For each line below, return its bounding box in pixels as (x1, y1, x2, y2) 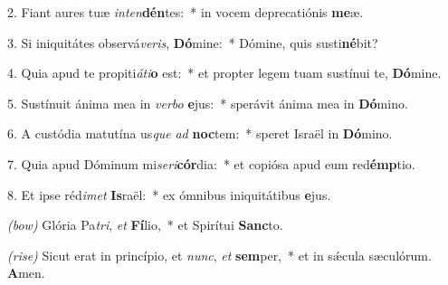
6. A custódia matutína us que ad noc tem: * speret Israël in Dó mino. (7, 124, 393, 143)
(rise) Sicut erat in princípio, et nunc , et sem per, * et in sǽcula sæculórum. (7, 245, 432, 264)
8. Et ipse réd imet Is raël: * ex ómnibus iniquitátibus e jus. (7, 185, 331, 204)
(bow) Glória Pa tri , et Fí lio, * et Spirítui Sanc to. (7, 215, 283, 234)
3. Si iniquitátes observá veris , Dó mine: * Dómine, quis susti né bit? (7, 33, 378, 52)
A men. (7, 263, 45, 282)
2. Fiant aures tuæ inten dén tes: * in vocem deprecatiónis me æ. (7, 3, 364, 21)
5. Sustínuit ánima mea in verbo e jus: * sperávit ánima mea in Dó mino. (7, 93, 408, 112)
